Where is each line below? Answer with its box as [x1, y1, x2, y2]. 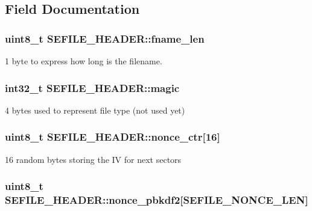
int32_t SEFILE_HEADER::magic [5, 80, 180, 95]
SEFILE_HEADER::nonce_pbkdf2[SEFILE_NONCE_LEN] [5, 192, 308, 207]
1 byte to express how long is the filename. [5, 55, 162, 67]
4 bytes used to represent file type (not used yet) [5, 103, 185, 116]
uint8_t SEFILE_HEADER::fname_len [5, 31, 205, 46]
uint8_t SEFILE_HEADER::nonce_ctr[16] [5, 129, 220, 144]
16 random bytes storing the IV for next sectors [5, 153, 182, 165]
